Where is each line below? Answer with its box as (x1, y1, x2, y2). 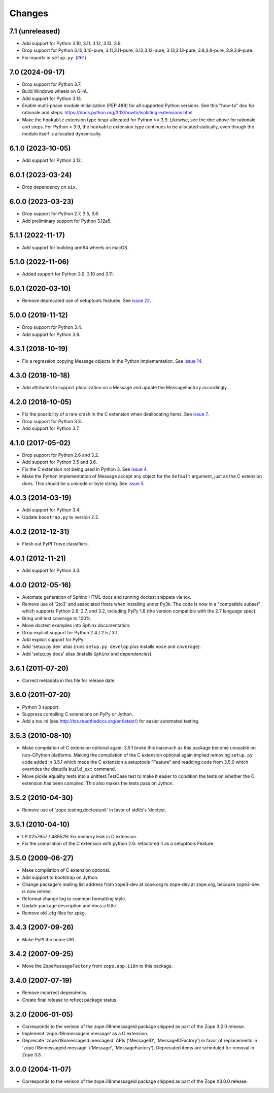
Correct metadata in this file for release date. (22, 677, 116, 684)
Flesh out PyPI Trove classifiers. (22, 540, 89, 546)
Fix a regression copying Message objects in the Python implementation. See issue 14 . (22, 358, 203, 364)
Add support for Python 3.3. (22, 567, 81, 573)
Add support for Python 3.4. (22, 507, 81, 513)
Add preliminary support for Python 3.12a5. (22, 218, 112, 224)
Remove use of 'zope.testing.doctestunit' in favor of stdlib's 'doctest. (22, 807, 166, 813)
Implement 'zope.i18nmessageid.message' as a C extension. (22, 1031, 149, 1037)
